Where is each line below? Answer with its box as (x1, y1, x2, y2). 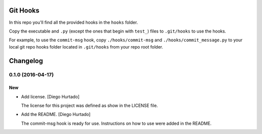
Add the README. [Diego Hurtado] (21, 112, 91, 117)
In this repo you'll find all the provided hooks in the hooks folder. (9, 19, 138, 25)
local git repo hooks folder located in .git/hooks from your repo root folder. (9, 44, 164, 50)
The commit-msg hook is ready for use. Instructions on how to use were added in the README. (21, 120, 212, 126)
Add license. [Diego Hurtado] (21, 94, 80, 100)
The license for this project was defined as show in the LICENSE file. (21, 102, 158, 109)
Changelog (9, 56, 43, 65)
